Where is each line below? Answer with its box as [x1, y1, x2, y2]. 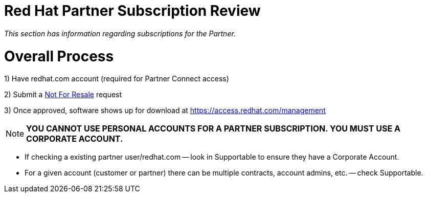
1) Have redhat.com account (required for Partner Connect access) [4, 74, 229, 83]
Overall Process [4, 47, 114, 65]
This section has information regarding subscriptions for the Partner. [4, 29, 236, 38]
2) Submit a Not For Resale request [4, 90, 122, 99]
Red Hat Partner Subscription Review [4, 2, 261, 19]
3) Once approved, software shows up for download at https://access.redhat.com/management [4, 106, 326, 115]
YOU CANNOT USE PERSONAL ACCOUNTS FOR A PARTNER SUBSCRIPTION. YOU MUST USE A [26, 123, 400, 134]
